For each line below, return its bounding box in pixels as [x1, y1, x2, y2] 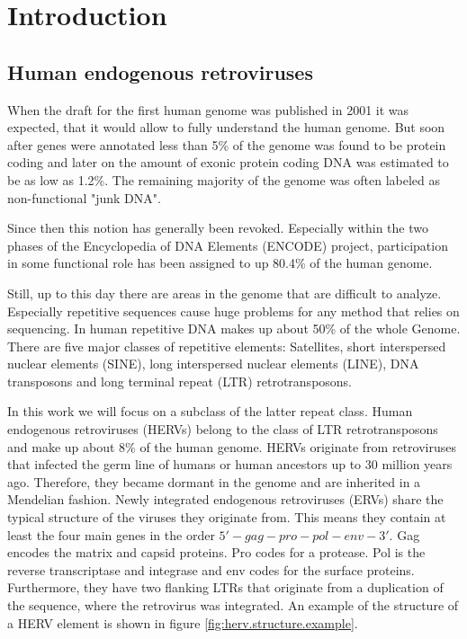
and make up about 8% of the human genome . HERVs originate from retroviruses [7, 437, 456, 456]
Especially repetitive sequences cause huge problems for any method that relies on [7, 301, 460, 320]
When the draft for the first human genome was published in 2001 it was [7, 100, 409, 119]
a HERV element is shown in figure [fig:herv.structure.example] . [7, 613, 358, 632]
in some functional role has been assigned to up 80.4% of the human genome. [7, 253, 433, 272]
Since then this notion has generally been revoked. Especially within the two [7, 218, 428, 237]
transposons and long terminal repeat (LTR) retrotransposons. [7, 371, 353, 390]
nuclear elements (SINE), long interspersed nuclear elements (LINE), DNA [7, 354, 419, 373]
